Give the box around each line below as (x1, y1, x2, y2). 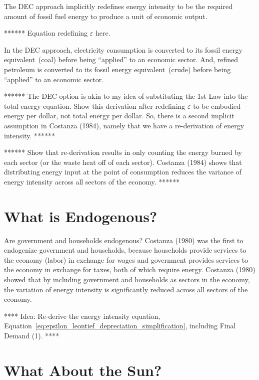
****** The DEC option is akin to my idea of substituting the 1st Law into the (4, 91, 248, 101)
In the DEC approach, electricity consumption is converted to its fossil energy (4, 44, 242, 55)
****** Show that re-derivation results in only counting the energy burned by (4, 147, 242, 157)
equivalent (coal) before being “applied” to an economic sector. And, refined (4, 54, 238, 65)
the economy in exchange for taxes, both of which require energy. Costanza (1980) (4, 264, 255, 275)
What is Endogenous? (4, 206, 157, 226)
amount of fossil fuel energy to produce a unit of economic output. (4, 11, 207, 21)
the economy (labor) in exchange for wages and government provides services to (4, 254, 248, 265)
